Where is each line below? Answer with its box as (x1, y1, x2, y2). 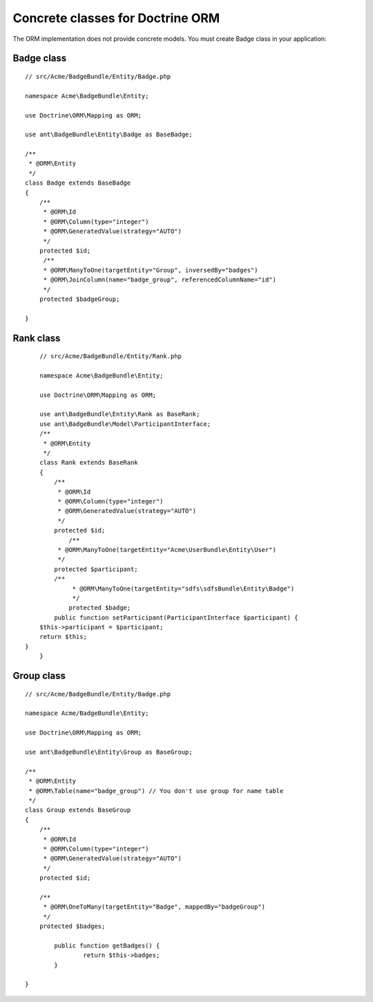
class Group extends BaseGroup (25, 806, 131, 814)
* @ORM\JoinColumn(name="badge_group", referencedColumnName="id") (43, 276, 276, 284)
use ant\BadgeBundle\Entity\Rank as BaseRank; (39, 410, 200, 418)
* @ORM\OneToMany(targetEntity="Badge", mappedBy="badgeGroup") (43, 903, 266, 911)
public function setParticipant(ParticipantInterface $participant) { (54, 613, 298, 622)
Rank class (12, 332, 61, 344)
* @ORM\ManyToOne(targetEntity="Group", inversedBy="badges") (43, 266, 258, 274)
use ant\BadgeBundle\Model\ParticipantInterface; (39, 420, 211, 428)
